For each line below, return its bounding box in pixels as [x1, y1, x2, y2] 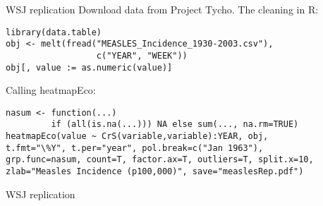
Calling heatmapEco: [6, 83, 96, 97]
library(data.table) [6, 27, 102, 37]
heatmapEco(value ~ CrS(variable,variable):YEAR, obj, [6, 131, 269, 142]
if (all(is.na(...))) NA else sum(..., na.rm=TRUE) [51, 119, 299, 130]
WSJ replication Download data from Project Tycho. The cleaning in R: [6, 2, 319, 16]
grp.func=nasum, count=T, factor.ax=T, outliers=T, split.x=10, [6, 154, 314, 165]
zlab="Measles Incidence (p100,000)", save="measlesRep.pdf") [6, 166, 304, 177]
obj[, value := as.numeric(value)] [6, 62, 173, 73]
